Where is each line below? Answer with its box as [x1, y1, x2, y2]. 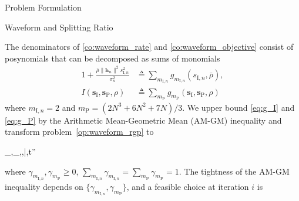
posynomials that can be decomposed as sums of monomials [5, 52, 220, 64]
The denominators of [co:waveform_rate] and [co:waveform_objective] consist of [5, 40, 294, 53]
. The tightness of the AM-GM [179, 165, 290, 177]
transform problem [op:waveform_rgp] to [5, 125, 154, 138]
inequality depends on [5, 180, 83, 192]
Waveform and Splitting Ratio [5, 21, 113, 33]
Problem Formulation [5, 1, 82, 13]
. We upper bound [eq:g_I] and [182, 101, 295, 113]
